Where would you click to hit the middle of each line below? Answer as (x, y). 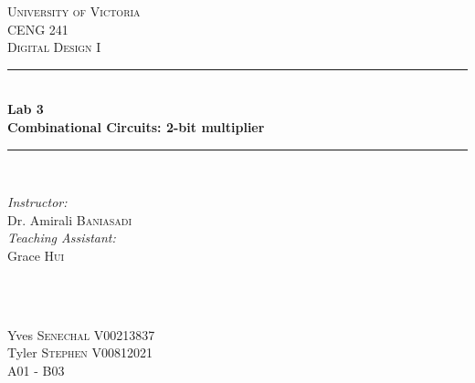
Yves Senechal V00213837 (81, 334)
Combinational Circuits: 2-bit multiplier (136, 126)
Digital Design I (54, 47)
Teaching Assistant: (62, 238)
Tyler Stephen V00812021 (80, 352)
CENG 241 (38, 29)
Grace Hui (36, 255)
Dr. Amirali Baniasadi (70, 219)
